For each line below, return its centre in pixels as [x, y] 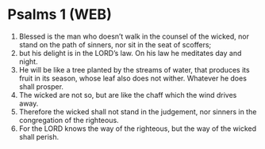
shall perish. [39, 136]
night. [28, 61]
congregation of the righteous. [69, 120]
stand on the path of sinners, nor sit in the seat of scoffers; [115, 44]
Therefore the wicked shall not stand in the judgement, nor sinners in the [138, 111]
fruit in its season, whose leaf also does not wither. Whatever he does [133, 78]
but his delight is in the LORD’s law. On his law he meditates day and [130, 53]
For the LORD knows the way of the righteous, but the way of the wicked [138, 129]
